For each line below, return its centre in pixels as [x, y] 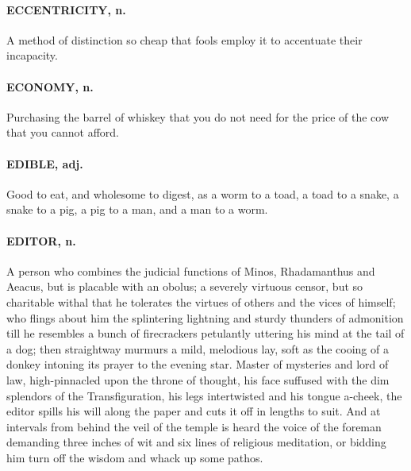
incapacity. [32, 55]
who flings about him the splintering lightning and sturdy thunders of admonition [205, 317]
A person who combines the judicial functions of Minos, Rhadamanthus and [191, 270]
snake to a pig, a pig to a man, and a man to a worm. [137, 209]
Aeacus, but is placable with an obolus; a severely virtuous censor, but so [185, 286]
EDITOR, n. [41, 240]
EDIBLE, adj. [45, 163]
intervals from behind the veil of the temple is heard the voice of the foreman [194, 426]
